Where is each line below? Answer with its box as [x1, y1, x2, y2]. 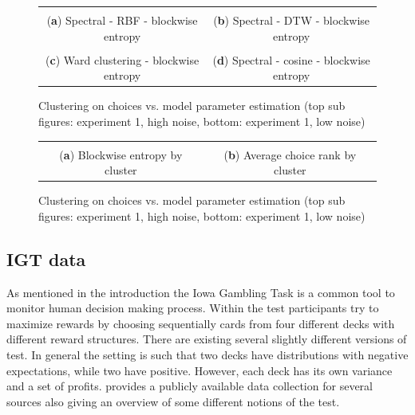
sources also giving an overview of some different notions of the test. [6, 393, 340, 409]
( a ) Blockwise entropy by [59, 146, 183, 162]
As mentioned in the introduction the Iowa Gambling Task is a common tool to [6, 284, 395, 300]
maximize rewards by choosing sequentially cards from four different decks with [6, 315, 395, 331]
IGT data [6, 246, 86, 271]
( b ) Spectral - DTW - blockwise [213, 12, 370, 28]
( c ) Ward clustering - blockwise [45, 51, 200, 68]
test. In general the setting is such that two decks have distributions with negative [6, 346, 409, 363]
